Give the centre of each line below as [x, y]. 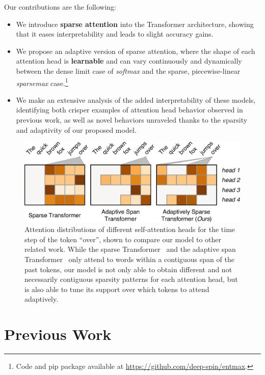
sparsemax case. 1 [42, 82]
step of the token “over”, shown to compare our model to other [123, 239]
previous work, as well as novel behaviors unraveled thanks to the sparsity [132, 120]
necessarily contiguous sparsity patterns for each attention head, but [131, 279]
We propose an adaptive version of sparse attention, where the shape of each [136, 51]
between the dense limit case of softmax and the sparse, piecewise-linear [128, 70]
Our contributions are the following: [60, 7]
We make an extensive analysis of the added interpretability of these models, [136, 99]
